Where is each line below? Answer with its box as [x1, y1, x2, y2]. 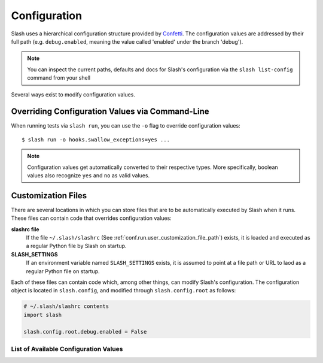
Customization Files [11, 190, 87, 201]
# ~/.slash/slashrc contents [23, 303, 109, 310]
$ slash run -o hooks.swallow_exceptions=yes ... [22, 136, 170, 143]
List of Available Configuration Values [11, 344, 123, 353]
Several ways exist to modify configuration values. [11, 90, 136, 98]
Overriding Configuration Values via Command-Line [11, 107, 209, 117]
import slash [23, 311, 62, 318]
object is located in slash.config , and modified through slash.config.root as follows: [11, 287, 236, 294]
